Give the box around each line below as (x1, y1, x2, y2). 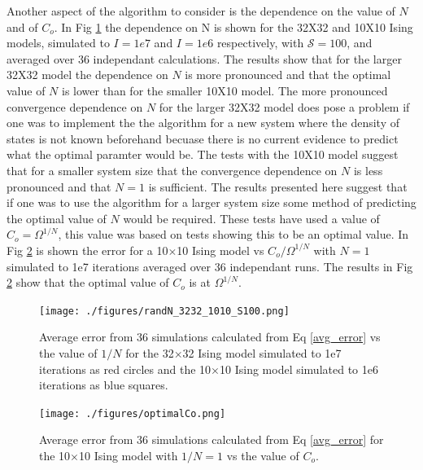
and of (7, 18, 38, 35)
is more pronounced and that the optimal (185, 66, 391, 83)
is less (353, 161, 383, 178)
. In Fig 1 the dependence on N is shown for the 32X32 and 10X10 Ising (54, 18, 413, 35)
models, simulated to (7, 34, 110, 51)
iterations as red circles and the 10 (39, 360, 211, 377)
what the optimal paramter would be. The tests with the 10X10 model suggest (7, 146, 399, 163)
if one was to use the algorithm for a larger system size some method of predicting (7, 194, 416, 211)
